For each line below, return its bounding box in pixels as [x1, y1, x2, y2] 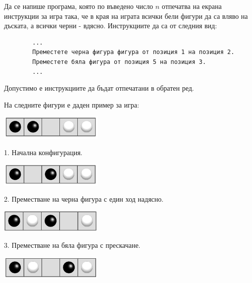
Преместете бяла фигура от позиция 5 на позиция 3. [32, 58, 206, 65]
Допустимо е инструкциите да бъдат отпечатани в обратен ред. [4, 83, 194, 93]
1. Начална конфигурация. [4, 147, 83, 158]
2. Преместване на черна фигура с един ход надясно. [4, 194, 164, 204]
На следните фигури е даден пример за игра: [4, 99, 139, 110]
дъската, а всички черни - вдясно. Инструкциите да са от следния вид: [4, 20, 217, 31]
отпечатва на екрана [161, 1, 222, 11]
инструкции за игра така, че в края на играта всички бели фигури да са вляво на [4, 10, 248, 21]
